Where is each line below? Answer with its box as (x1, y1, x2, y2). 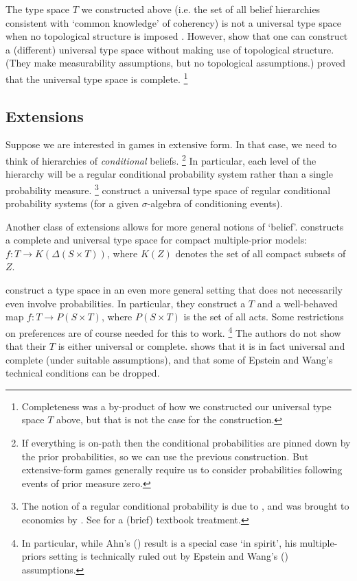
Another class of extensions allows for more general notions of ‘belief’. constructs (5, 219, 344, 233)
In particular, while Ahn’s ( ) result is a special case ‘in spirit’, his (21, 535, 297, 549)
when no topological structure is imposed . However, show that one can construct (5, 29, 348, 43)
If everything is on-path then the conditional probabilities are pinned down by (21, 436, 351, 450)
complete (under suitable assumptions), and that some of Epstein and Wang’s (5, 352, 333, 366)
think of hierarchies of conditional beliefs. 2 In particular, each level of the (5, 152, 316, 167)
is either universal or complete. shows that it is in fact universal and (58, 339, 345, 353)
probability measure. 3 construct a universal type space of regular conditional (5, 180, 331, 197)
